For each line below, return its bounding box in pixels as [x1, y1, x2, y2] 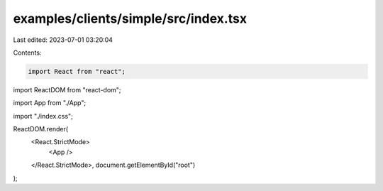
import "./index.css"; [13, 111, 74, 120]
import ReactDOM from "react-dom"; [13, 85, 121, 94]
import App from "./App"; [13, 99, 87, 107]
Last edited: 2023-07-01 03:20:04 [13, 36, 113, 44]
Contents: [13, 48, 42, 57]
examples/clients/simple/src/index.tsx [13, 11, 248, 26]
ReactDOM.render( [13, 125, 69, 133]
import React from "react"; [28, 67, 126, 75]
